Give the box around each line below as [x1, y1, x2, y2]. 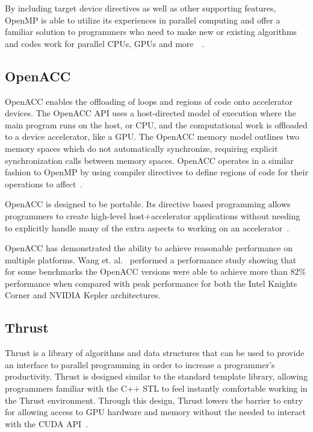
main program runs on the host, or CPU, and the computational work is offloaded [5, 118, 308, 131]
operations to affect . [5, 177, 83, 190]
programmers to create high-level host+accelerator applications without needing [5, 209, 300, 222]
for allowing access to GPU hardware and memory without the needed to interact [5, 405, 306, 418]
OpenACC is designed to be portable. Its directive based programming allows [5, 198, 291, 210]
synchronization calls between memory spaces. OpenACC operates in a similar [5, 154, 294, 166]
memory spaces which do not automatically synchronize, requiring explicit [5, 142, 278, 154]
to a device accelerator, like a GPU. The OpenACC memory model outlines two [5, 130, 300, 143]
